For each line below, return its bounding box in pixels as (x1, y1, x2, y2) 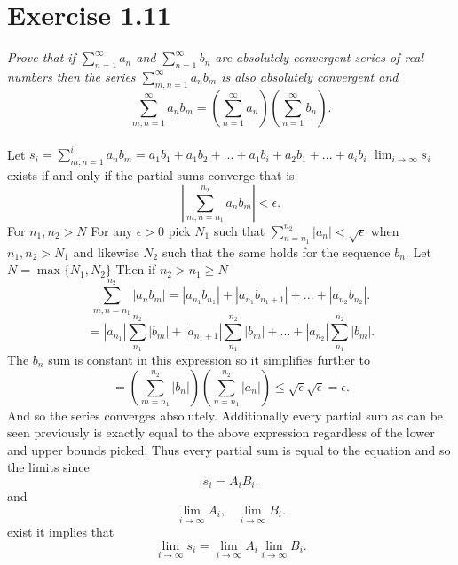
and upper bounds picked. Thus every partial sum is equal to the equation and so (7, 440, 451, 459)
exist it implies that (7, 522, 114, 541)
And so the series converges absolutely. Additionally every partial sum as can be (7, 405, 444, 424)
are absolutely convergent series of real (215, 48, 424, 67)
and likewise (73, 242, 139, 261)
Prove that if (7, 48, 75, 67)
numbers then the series (7, 67, 136, 85)
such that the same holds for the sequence (162, 242, 391, 261)
